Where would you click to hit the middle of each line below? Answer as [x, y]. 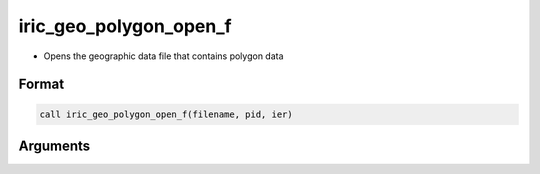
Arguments [54, 145]
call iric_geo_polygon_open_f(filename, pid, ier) [166, 114]
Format [41, 84]
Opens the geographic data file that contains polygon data [163, 56]
